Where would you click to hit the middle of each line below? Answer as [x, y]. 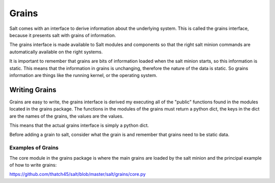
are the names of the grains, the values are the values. [66, 116]
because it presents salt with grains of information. [63, 35]
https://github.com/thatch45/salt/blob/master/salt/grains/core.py [78, 174]
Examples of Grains [34, 148]
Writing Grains [33, 89]
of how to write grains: [33, 165]
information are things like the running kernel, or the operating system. [83, 75]
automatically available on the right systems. [56, 52]
